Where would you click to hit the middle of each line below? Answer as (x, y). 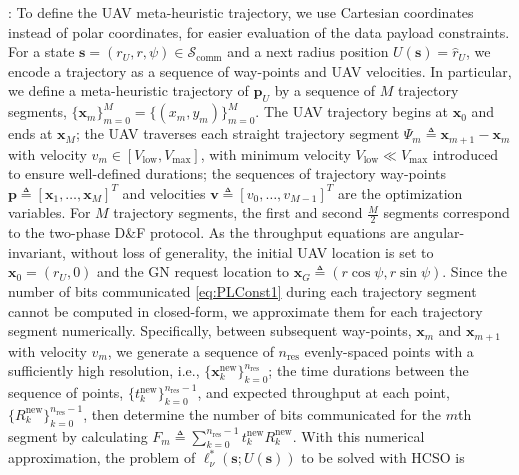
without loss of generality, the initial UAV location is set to (252, 251)
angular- (439, 232)
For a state (41, 51)
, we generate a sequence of (190, 350)
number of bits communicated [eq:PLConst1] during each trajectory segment (242, 291)
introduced (465, 153)
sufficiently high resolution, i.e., (104, 370)
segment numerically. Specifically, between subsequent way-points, (210, 330)
